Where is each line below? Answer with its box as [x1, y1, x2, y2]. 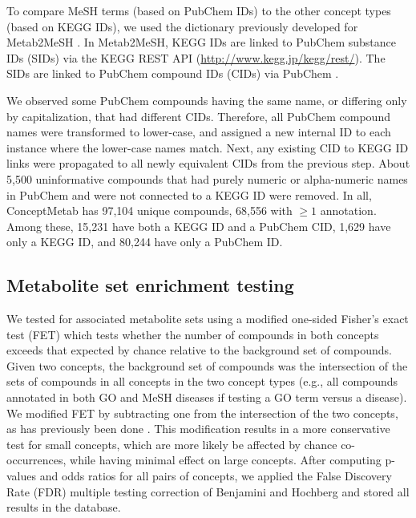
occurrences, [6, 451, 67, 468]
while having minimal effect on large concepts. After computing [70, 451, 382, 468]
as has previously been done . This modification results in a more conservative [6, 420, 390, 437]
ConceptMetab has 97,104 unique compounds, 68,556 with [6, 202, 293, 219]
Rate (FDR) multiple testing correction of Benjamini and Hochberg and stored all [6, 483, 410, 500]
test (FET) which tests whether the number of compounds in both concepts [6, 326, 379, 342]
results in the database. [6, 499, 121, 516]
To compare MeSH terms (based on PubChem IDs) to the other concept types [6, 2, 391, 18]
